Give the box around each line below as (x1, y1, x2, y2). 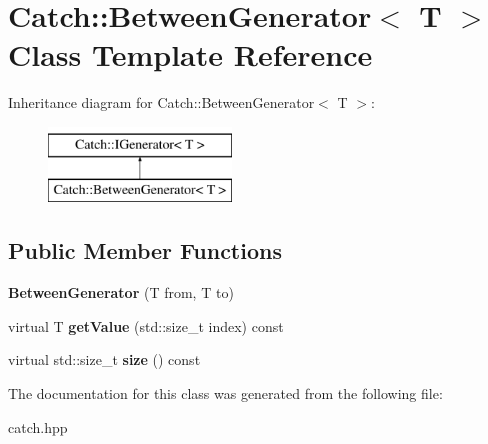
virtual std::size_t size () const (8, 349, 201, 370)
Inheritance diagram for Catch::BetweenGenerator (8, 92, 315, 113)
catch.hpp (8, 416, 68, 437)
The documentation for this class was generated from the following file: (8, 383, 443, 404)
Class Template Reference (8, 34, 373, 75)
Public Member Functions (8, 235, 282, 266)
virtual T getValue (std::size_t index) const (8, 315, 284, 336)
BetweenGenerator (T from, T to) (8, 282, 234, 303)
